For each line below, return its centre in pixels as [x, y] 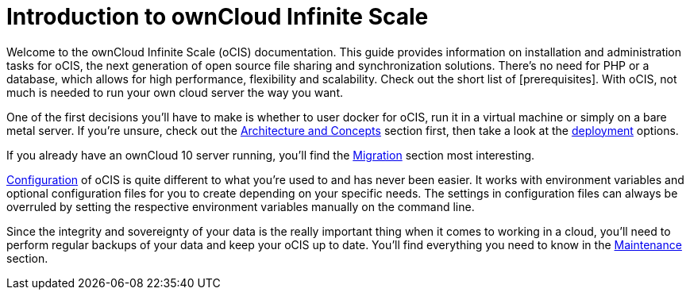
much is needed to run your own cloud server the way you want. [175, 92]
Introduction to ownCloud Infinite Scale [218, 17]
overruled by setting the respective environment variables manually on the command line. [241, 206]
